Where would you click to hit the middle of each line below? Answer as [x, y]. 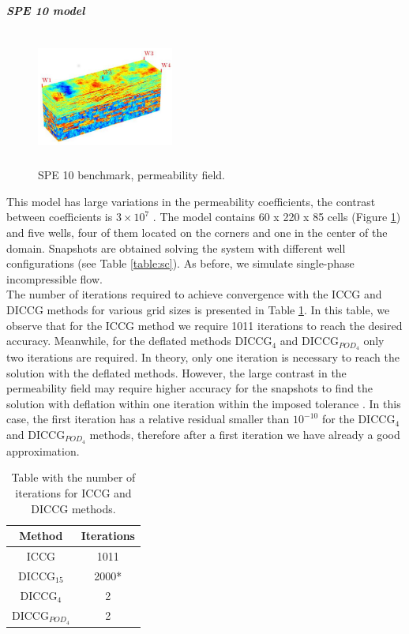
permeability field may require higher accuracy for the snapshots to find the [190, 388]
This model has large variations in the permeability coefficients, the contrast [191, 201]
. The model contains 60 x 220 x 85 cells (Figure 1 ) [277, 217]
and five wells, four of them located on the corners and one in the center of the [197, 233]
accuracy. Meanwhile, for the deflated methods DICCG [139, 341]
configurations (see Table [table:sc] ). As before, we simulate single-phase [180, 263]
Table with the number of [73, 477]
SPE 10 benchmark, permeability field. [131, 175]
